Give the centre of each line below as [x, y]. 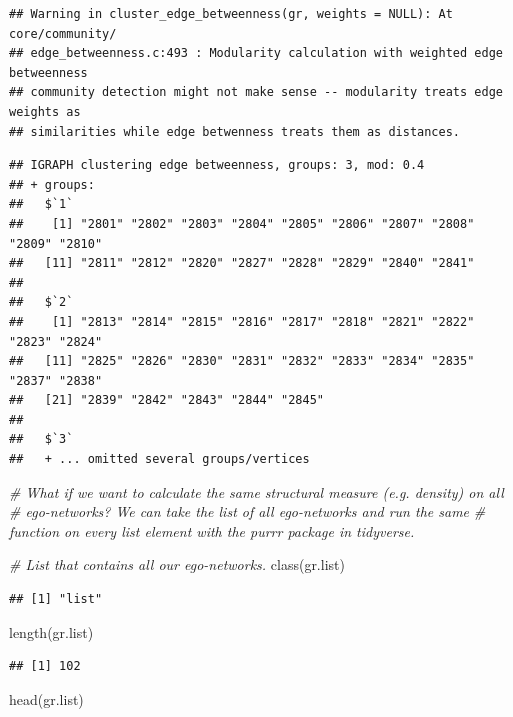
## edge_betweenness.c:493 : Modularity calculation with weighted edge [256, 53]
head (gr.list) [46, 698]
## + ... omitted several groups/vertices [159, 459]
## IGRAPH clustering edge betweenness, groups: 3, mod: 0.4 [217, 165]
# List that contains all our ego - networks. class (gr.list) [177, 564]
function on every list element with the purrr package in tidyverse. [212, 530]
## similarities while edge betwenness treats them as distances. [235, 131]
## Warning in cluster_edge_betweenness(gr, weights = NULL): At [231, 14]
